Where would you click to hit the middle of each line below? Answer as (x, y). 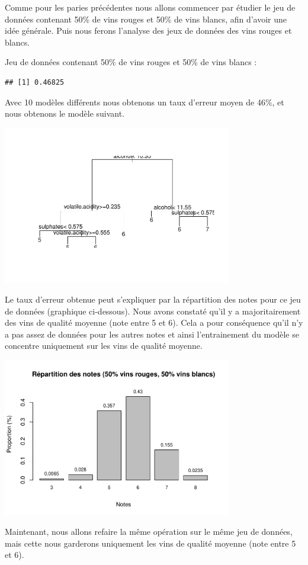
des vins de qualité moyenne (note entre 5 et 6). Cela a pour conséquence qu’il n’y (154, 322)
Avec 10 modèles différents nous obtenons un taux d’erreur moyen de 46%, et (145, 102)
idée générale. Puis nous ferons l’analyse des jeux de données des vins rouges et (148, 31)
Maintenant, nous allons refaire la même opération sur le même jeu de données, (149, 532)
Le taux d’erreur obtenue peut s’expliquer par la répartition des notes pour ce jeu (153, 299)
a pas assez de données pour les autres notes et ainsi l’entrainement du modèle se (152, 334)
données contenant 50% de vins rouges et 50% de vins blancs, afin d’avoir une (146, 19)
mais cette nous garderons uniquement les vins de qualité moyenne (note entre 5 (150, 543)
